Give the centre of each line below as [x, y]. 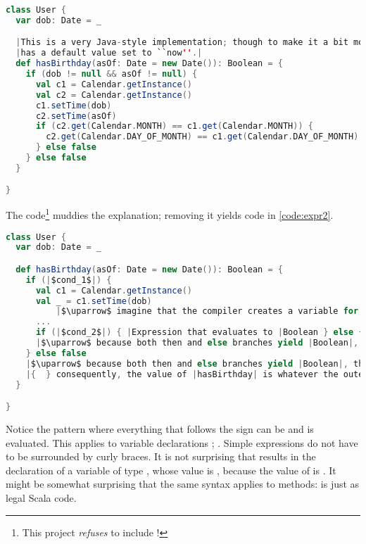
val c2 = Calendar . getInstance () [114, 95]
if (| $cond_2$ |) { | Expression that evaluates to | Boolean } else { [200, 333]
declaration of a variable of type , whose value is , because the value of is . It [171, 470]
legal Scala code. [41, 497]
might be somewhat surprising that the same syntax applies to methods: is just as [183, 484]
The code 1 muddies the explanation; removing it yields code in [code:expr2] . [170, 214]
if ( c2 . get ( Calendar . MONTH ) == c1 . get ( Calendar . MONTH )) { [174, 126]
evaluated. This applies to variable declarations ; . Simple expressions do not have [182, 442]
